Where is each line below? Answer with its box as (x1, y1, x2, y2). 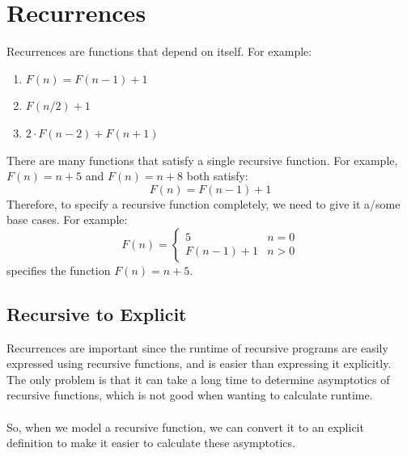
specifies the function (6, 261, 111, 278)
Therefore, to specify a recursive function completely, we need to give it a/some (6, 195, 401, 212)
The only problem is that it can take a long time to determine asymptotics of (6, 370, 390, 387)
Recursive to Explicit (6, 301, 187, 326)
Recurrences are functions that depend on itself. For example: (6, 43, 312, 60)
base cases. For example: (6, 211, 128, 228)
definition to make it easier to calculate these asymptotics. (6, 434, 295, 451)
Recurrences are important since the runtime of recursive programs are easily (6, 339, 388, 356)
